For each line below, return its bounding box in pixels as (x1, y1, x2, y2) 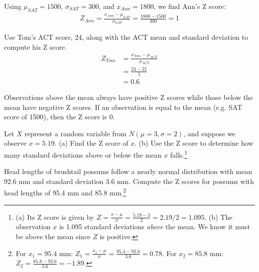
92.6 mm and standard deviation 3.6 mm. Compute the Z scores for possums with (4, 176, 254, 186)
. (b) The (204, 211, 233, 222)
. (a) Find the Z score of (54, 138, 129, 148)
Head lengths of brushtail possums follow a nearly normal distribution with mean (4, 166, 253, 177)
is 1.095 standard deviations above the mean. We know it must (59, 221, 251, 232)
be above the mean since (15, 231, 91, 242)
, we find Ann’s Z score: (153, 1, 226, 11)
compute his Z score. (4, 41, 67, 52)
